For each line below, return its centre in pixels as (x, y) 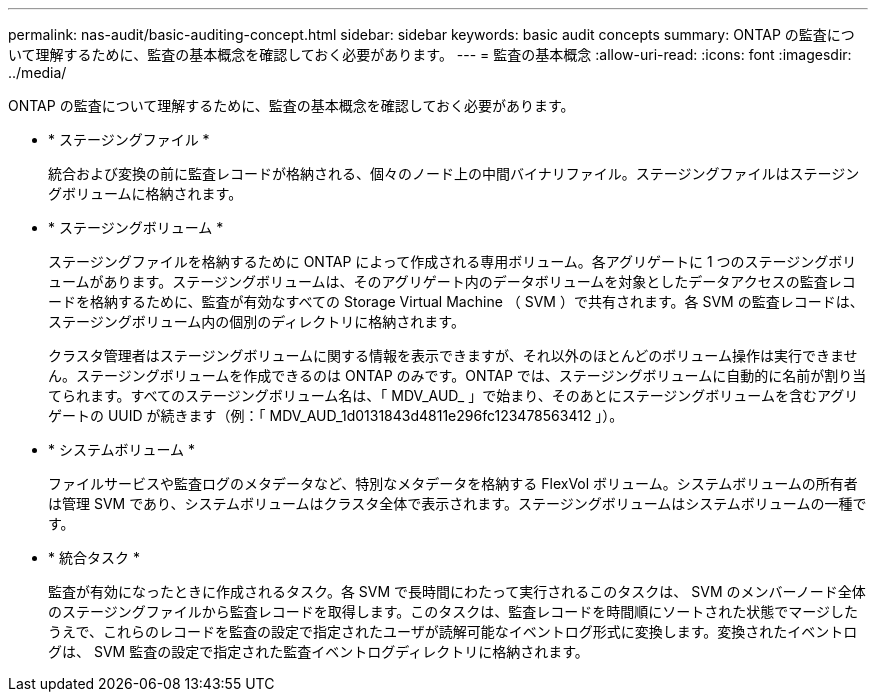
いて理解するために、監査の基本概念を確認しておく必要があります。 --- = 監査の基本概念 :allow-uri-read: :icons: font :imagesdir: (430, 54)
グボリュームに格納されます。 (145, 193)
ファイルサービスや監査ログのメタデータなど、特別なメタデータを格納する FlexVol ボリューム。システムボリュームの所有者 (453, 483)
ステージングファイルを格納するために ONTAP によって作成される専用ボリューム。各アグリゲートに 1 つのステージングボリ (452, 261)
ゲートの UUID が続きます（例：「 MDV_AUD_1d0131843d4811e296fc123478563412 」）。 (336, 415)
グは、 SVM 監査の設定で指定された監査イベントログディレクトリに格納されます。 (318, 651)
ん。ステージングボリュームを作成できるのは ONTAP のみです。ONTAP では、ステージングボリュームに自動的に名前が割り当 (457, 375)
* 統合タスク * (94, 557)
